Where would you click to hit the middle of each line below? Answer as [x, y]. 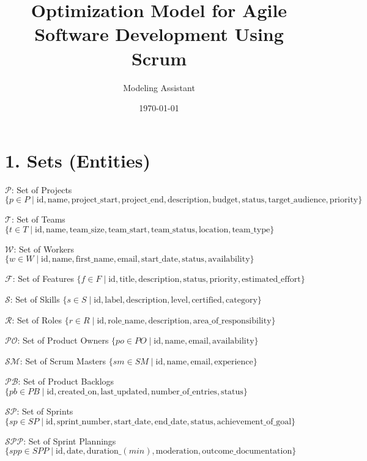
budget [225, 200]
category [242, 300]
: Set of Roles [37, 319]
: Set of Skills [35, 299]
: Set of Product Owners [63, 340]
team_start [128, 230]
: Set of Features [43, 278]
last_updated [124, 392]
